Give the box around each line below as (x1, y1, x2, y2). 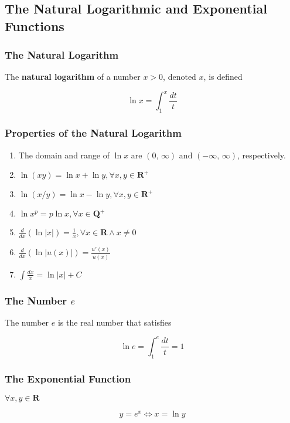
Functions (5, 16, 64, 35)
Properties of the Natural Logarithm (5, 126, 182, 140)
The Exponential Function (5, 371, 131, 385)
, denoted (163, 70, 196, 83)
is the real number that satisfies (57, 316, 172, 328)
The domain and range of (18, 148, 110, 161)
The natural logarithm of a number (5, 70, 141, 83)
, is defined (203, 70, 243, 83)
